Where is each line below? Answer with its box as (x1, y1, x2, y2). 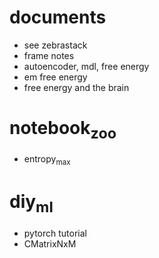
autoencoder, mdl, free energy (23, 60, 150, 72)
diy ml (9, 191, 54, 217)
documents (9, 6, 107, 29)
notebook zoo (9, 117, 117, 143)
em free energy (23, 71, 88, 83)
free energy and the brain (23, 81, 130, 93)
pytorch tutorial (23, 227, 88, 239)
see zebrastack (23, 39, 88, 51)
